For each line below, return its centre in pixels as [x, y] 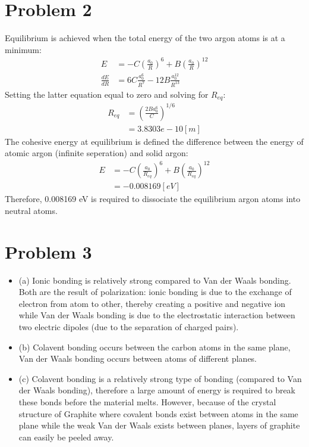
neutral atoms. [31, 210]
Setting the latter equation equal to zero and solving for [107, 94]
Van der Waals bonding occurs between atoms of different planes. [138, 358]
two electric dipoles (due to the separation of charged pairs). [129, 327]
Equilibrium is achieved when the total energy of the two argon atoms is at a [145, 38]
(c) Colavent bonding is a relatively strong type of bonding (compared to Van [160, 378]
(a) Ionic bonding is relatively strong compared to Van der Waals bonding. [155, 280]
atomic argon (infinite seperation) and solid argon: [97, 153]
